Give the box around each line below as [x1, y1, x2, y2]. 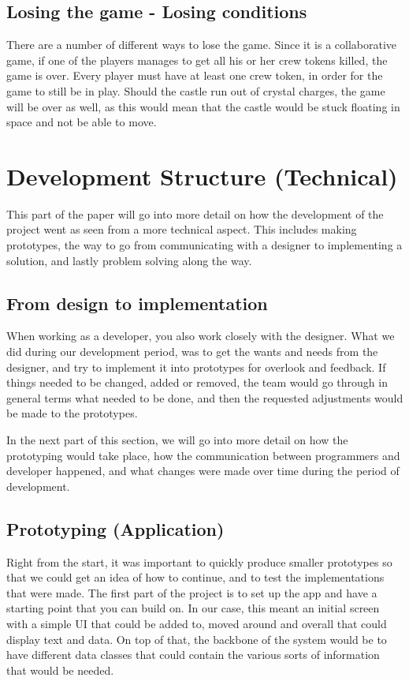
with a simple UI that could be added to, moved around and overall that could [6, 615, 387, 631]
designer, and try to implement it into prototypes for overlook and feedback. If [6, 358, 386, 375]
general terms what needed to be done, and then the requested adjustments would [6, 389, 403, 406]
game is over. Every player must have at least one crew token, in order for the [6, 67, 383, 84]
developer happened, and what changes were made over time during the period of [6, 462, 400, 479]
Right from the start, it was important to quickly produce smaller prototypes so [6, 553, 392, 570]
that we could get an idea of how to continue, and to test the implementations [6, 569, 385, 586]
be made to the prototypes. [6, 405, 138, 421]
